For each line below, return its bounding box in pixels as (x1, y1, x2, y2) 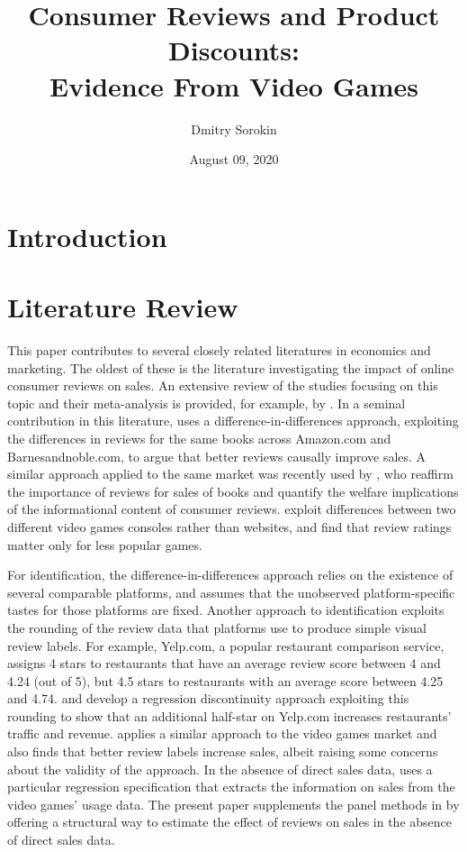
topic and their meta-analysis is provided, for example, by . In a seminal (7, 393, 406, 412)
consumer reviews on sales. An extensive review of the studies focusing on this (7, 376, 438, 395)
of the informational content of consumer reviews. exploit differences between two (7, 499, 456, 518)
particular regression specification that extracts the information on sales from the (7, 777, 455, 796)
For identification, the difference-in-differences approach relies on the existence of (7, 565, 454, 584)
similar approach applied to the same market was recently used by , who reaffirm (7, 464, 454, 483)
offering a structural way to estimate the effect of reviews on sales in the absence (7, 812, 453, 831)
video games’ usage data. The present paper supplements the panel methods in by (7, 794, 460, 813)
